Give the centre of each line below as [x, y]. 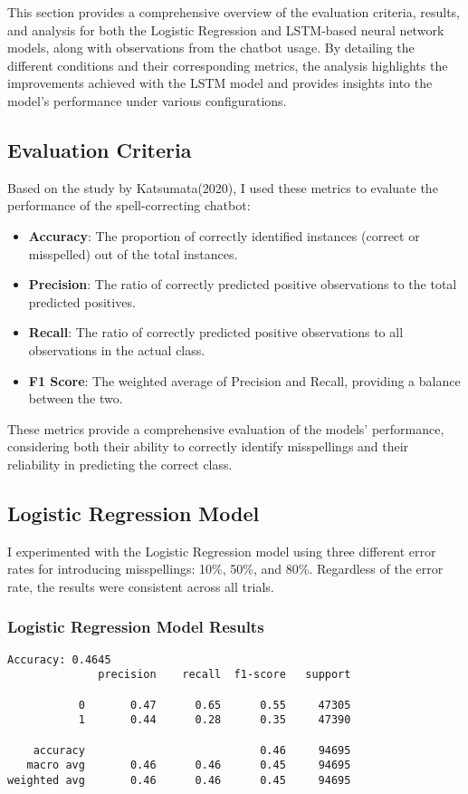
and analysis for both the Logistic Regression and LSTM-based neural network [226, 29]
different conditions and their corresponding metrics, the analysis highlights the [228, 65]
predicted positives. [82, 301]
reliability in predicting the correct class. [120, 464]
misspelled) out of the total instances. [133, 253]
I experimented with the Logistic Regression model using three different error [222, 551]
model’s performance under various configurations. [147, 100]
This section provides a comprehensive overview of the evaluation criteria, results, [234, 12]
